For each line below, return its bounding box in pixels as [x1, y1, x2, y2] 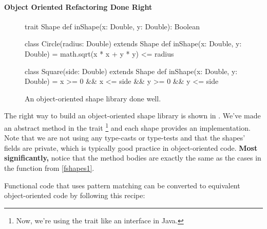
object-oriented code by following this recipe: [4, 190, 145, 201]
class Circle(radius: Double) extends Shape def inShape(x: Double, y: [25, 38, 242, 49]
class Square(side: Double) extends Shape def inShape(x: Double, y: [25, 65, 238, 76]
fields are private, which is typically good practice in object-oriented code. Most [4, 142, 258, 153]
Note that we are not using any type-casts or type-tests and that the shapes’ [4, 132, 245, 143]
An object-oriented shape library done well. [25, 93, 161, 103]
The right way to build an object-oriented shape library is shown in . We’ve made [4, 110, 261, 121]
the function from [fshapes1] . [4, 162, 94, 173]
